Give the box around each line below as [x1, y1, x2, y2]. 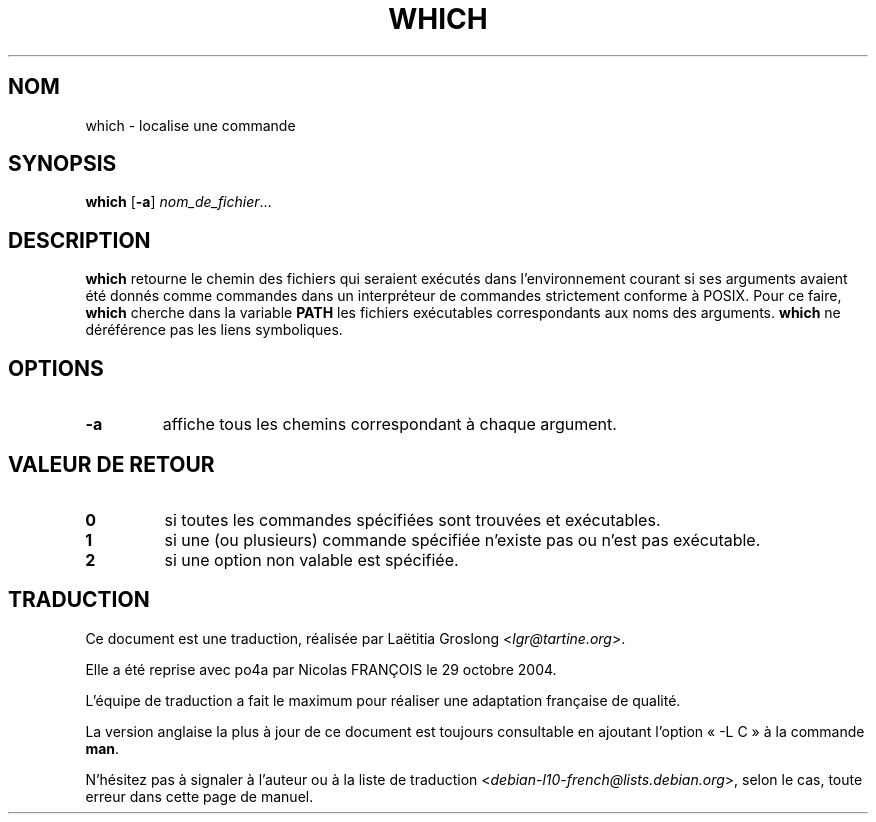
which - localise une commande [85, 116, 296, 134]
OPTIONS [8, 355, 104, 381]
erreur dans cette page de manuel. [85, 787, 314, 805]
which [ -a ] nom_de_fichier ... [85, 193, 272, 211]
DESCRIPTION [8, 227, 151, 253]
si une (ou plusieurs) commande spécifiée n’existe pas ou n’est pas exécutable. [164, 529, 761, 550]
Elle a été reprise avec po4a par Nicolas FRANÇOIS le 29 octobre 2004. [85, 660, 557, 678]
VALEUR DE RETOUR [8, 451, 215, 477]
